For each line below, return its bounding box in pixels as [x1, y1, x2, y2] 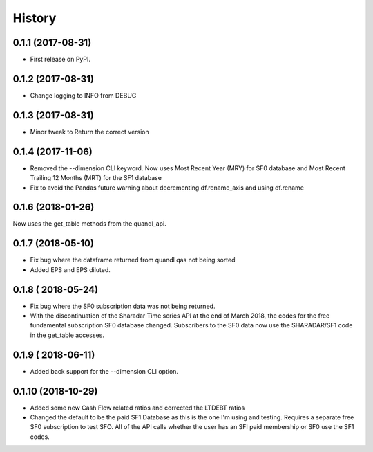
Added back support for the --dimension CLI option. [30, 367, 179, 375]
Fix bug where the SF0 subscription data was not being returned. [30, 302, 216, 310]
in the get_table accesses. [30, 331, 105, 339]
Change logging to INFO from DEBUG [30, 91, 137, 100]
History [12, 10, 57, 26]
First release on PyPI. [30, 55, 91, 64]
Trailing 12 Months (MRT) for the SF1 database [30, 174, 162, 182]
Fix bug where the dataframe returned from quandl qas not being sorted [30, 256, 236, 264]
